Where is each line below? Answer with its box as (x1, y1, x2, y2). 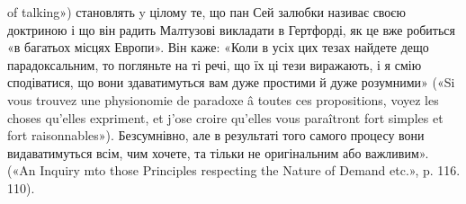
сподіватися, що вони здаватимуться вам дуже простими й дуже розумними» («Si (7, 73, 455, 92)
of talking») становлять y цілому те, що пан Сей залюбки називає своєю (7, 3, 406, 21)
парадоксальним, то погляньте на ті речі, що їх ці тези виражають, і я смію (7, 55, 422, 74)
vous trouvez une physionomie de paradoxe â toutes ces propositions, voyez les (7, 90, 439, 109)
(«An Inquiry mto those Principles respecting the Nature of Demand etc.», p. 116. (7, 161, 461, 180)
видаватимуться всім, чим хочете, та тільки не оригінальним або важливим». (7, 143, 429, 162)
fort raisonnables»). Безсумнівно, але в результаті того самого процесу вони (7, 126, 425, 145)
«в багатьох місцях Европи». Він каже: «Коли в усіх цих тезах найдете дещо (7, 38, 429, 57)
